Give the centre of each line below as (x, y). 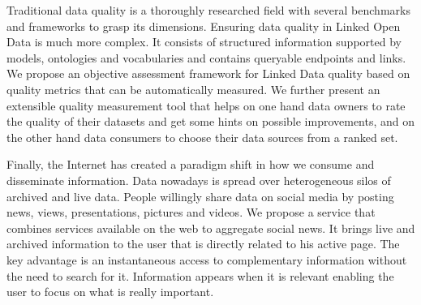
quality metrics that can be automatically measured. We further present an (193, 89)
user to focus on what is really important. (110, 292)
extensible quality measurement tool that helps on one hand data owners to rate (206, 105)
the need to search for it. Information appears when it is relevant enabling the (200, 275)
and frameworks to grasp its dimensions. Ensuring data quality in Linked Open (204, 26)
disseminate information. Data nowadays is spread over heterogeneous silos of (199, 180)
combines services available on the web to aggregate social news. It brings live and (211, 228)
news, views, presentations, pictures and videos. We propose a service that (191, 212)
